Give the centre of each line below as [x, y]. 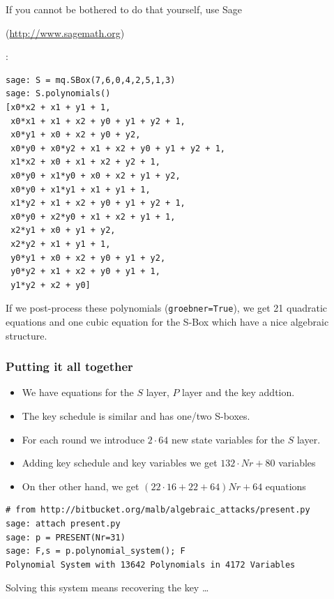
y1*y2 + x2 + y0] [51, 285]
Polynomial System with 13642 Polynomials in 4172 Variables [151, 564]
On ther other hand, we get [81, 486]
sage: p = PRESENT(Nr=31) [66, 537]
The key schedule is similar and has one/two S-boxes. [136, 415]
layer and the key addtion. [238, 392]
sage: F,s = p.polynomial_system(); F [96, 551]
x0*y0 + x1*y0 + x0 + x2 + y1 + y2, [96, 175]
